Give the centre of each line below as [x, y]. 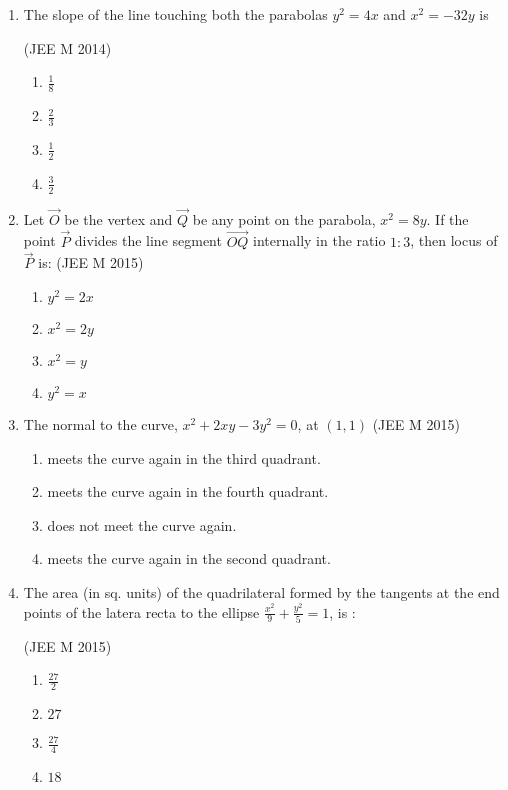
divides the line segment [148, 240]
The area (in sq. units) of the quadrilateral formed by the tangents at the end [261, 591]
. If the [447, 218]
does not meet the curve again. [142, 524]
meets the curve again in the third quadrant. [184, 457]
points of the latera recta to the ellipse [141, 611]
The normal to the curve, [100, 423]
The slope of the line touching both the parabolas [175, 14]
